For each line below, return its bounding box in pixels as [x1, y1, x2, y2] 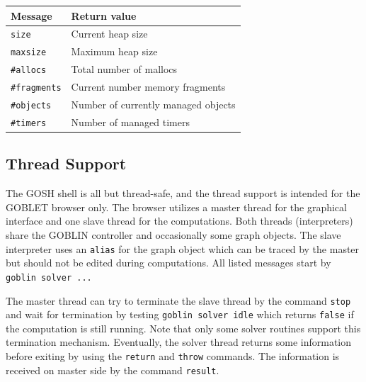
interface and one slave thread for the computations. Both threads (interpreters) [6, 213, 353, 228]
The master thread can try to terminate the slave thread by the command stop [6, 293, 351, 308]
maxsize [11, 47, 47, 58]
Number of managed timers [71, 114, 190, 129]
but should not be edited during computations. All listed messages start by [6, 255, 331, 270]
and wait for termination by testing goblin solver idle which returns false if [6, 307, 354, 322]
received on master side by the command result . [6, 362, 219, 377]
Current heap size [71, 26, 148, 41]
